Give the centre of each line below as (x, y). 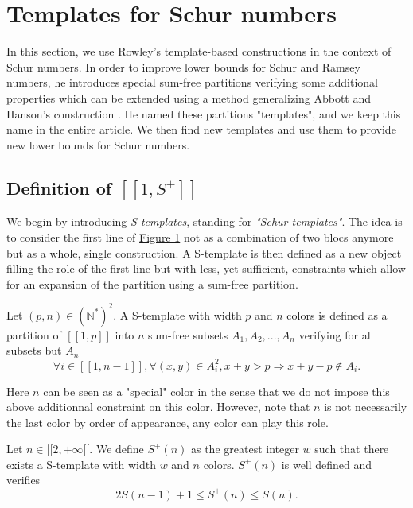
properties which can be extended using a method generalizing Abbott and (189, 97)
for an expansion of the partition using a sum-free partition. (152, 283)
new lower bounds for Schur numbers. (98, 144)
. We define (117, 449)
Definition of (59, 187)
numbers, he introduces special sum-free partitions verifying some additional (192, 82)
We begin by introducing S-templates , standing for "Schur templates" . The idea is (205, 221)
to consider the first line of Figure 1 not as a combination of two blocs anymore (200, 237)
